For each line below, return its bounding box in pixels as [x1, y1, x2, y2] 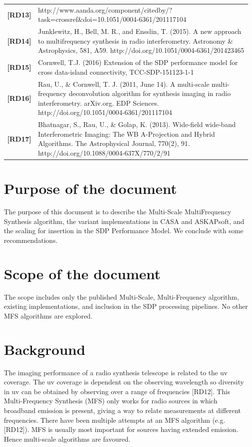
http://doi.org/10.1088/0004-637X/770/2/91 [38, 148, 171, 158]
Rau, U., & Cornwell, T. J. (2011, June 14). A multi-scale [38, 79, 209, 89]
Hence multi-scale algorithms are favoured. [4, 433, 130, 444]
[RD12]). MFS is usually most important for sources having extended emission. [4, 424, 238, 434]
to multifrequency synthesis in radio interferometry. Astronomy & [38, 35, 233, 46]
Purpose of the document [4, 178, 177, 198]
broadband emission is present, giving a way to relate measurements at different [4, 405, 241, 415]
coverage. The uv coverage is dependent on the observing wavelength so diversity [4, 377, 244, 387]
